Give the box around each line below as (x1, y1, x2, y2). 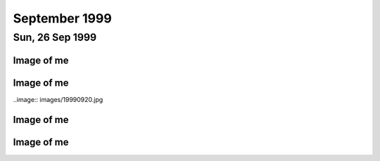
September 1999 (13, 11, 112, 26)
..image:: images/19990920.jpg (13, 95, 103, 103)
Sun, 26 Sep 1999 (13, 31, 97, 44)
